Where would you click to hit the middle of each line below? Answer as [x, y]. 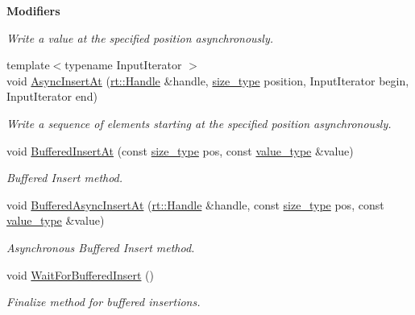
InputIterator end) [52, 96]
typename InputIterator [123, 65]
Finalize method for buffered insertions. [104, 302]
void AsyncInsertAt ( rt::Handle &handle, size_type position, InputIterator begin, [208, 80]
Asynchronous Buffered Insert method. [101, 247]
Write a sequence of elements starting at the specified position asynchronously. [199, 123]
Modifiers [33, 10]
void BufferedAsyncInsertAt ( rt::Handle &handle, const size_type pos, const [195, 204]
